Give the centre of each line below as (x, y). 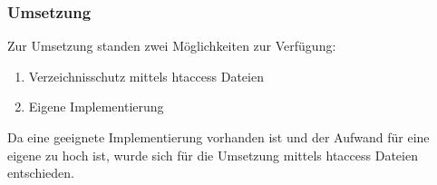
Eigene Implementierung (96, 107)
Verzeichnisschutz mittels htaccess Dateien (146, 76)
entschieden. (41, 173)
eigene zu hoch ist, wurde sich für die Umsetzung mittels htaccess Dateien (213, 155)
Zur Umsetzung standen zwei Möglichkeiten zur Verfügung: (172, 46)
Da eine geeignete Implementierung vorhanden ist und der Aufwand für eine (218, 137)
